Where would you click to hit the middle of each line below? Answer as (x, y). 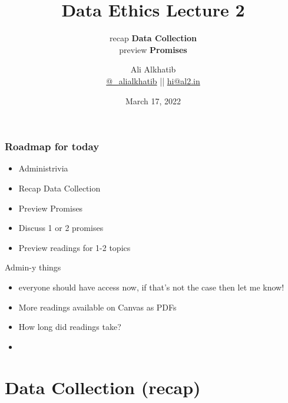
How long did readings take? (70, 327)
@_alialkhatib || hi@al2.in (153, 80)
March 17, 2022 (153, 100)
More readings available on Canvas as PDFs (97, 307)
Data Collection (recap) (103, 387)
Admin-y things (33, 267)
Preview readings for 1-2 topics (75, 247)
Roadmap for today (52, 146)
